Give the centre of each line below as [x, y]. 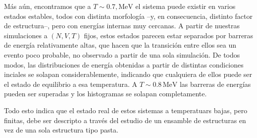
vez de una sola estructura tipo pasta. [61, 130]
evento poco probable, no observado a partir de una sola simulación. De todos [122, 54]
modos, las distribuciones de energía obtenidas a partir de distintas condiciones [124, 64]
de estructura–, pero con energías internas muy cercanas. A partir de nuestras [122, 26]
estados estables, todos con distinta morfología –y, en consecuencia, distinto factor [128, 16]
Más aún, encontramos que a [48, 6]
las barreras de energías [215, 84]
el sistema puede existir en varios [185, 6]
